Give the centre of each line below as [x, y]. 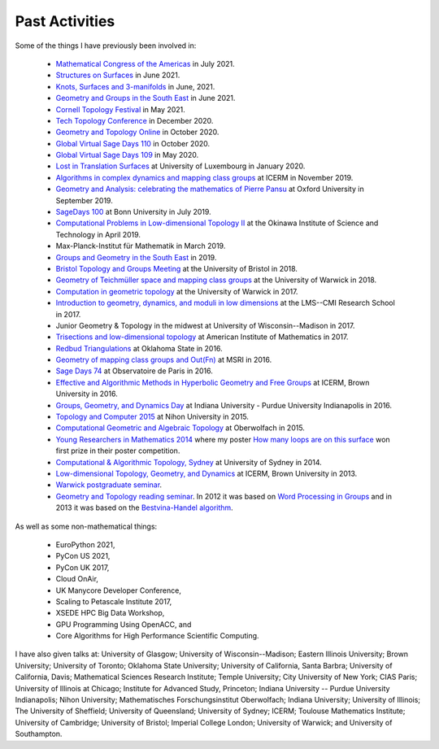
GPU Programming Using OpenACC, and [124, 624]
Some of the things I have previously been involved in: [106, 46]
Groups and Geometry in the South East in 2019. [136, 257]
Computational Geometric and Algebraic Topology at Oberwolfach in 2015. [180, 428]
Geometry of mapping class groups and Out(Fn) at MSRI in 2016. [164, 360]
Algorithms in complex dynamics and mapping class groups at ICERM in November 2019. [204, 177]
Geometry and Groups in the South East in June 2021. [146, 98]
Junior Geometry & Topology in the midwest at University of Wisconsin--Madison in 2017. [205, 325]
